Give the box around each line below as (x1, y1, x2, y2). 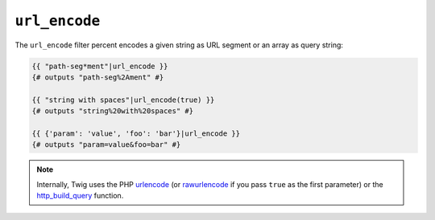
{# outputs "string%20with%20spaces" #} (31, 107, 193, 116)
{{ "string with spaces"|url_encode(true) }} (31, 95, 215, 104)
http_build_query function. (36, 191, 124, 201)
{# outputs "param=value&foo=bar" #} (31, 141, 181, 149)
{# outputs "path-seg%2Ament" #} (31, 72, 164, 82)
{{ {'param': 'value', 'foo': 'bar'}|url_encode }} (31, 128, 241, 138)
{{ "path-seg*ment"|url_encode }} (31, 61, 168, 71)
